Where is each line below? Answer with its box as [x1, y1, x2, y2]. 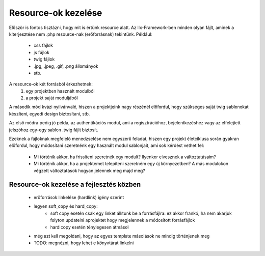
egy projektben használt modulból [26, 88, 95, 94]
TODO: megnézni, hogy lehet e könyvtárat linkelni [33, 240, 134, 246]
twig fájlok [33, 57, 55, 62]
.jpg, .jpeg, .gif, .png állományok [33, 63, 98, 69]
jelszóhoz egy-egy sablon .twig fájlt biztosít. [9, 127, 98, 133]
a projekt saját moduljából [26, 95, 78, 101]
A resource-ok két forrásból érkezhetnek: [9, 81, 93, 87]
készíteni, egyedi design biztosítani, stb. [9, 111, 90, 116]
